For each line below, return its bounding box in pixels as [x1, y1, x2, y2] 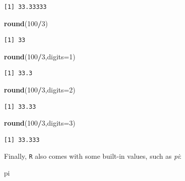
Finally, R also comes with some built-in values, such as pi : [4, 151, 182, 161]
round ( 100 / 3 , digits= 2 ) [4, 84, 75, 94]
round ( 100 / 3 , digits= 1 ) [4, 51, 75, 61]
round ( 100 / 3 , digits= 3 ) [4, 118, 75, 128]
